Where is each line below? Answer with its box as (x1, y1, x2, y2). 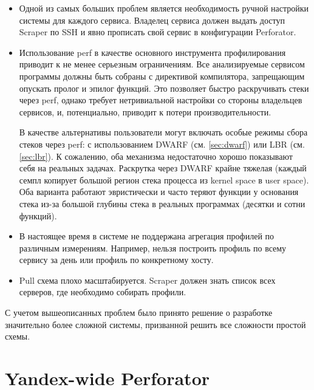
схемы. (5, 330, 30, 343)
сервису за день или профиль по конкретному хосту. (19, 253, 214, 266)
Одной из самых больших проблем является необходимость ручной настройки (19, 2, 309, 14)
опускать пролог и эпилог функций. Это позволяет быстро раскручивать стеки (19, 81, 309, 94)
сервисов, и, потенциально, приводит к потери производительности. (19, 105, 271, 118)
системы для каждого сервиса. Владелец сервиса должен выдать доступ (19, 13, 285, 26)
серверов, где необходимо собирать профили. (19, 286, 186, 298)
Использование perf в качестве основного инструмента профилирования (19, 46, 286, 58)
